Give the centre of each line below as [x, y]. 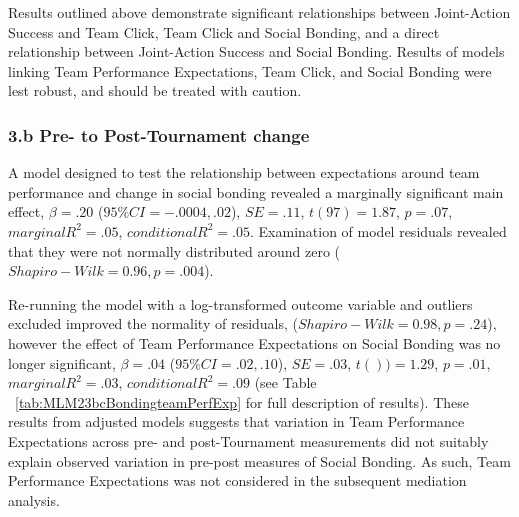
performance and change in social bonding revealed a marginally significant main [256, 191]
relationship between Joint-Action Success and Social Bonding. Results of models [256, 51]
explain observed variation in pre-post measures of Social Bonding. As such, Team [259, 460]
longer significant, [62, 362]
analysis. [34, 499]
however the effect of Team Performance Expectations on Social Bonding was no [254, 342]
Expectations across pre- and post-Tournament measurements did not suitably [248, 440]
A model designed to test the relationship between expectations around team [244, 172]
